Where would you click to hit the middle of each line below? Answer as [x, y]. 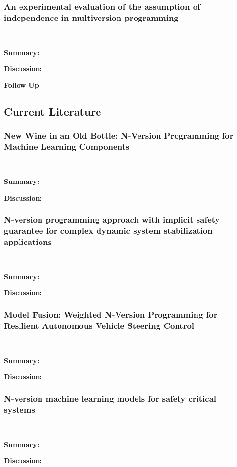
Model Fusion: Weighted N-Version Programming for [111, 314]
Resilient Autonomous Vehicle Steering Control [99, 325]
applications [28, 241]
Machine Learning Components [67, 147]
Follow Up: [23, 85]
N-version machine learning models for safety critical [110, 398]
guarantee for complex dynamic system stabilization [108, 231]
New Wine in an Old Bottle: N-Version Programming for [119, 135]
